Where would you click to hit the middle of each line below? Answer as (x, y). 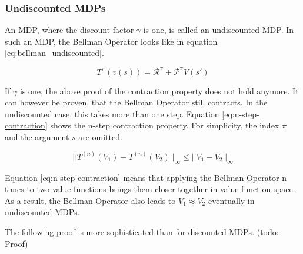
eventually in (231, 200)
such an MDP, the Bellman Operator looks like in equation (111, 41)
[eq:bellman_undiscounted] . (54, 53)
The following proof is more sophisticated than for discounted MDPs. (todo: (142, 232)
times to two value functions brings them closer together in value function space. (150, 189)
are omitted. (100, 136)
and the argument (37, 136)
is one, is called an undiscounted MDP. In (219, 30)
